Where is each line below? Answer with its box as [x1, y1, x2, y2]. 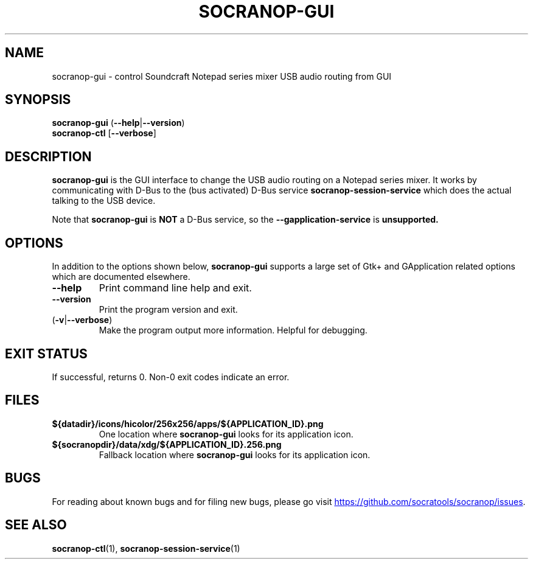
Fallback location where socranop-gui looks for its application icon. [99, 449, 371, 460]
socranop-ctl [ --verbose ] [52, 128, 156, 139]
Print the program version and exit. [99, 304, 238, 315]
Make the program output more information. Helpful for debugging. [99, 325, 368, 336]
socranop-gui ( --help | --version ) [52, 117, 185, 128]
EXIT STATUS [5, 346, 88, 361]
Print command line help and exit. [99, 282, 252, 294]
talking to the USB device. [52, 195, 156, 206]
